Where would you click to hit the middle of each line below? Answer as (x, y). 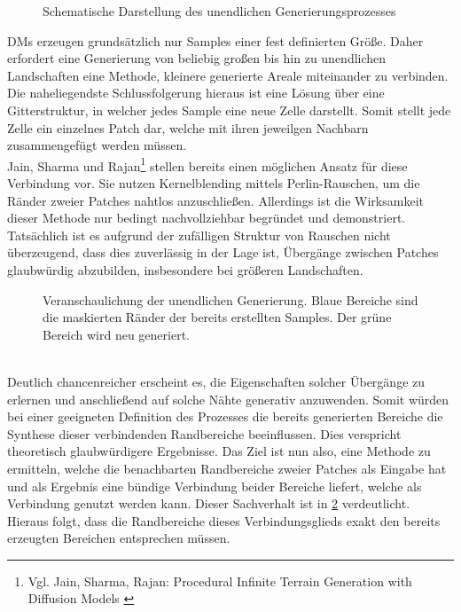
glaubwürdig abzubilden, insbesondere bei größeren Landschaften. (185, 269)
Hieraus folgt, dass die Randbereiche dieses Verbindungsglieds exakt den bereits (224, 520)
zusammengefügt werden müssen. (97, 145)
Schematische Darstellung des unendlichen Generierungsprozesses (219, 11)
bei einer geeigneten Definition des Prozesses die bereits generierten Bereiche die (225, 416)
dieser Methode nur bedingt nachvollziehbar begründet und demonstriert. (207, 218)
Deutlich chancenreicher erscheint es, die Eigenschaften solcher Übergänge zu (216, 381)
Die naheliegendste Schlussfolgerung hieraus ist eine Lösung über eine (196, 93)
